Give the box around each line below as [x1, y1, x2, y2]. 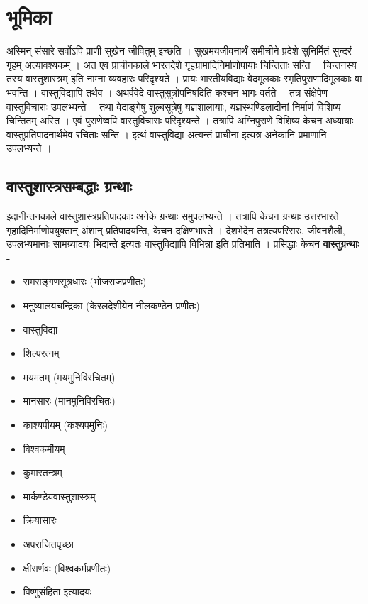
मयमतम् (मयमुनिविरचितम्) [23, 369, 116, 384]
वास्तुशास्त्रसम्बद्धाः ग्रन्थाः [6, 175, 132, 197]
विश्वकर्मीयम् [23, 441, 65, 456]
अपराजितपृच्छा [23, 536, 74, 551]
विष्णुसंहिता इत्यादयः [23, 584, 92, 599]
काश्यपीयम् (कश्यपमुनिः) [23, 417, 108, 432]
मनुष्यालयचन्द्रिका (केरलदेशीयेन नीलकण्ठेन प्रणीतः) [23, 298, 200, 313]
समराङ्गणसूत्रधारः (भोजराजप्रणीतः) [23, 274, 147, 289]
